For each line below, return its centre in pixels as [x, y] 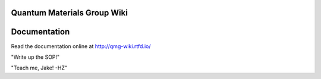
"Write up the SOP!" [35, 57]
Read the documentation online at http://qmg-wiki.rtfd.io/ [81, 46]
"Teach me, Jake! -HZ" [39, 68]
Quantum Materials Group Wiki [69, 13]
